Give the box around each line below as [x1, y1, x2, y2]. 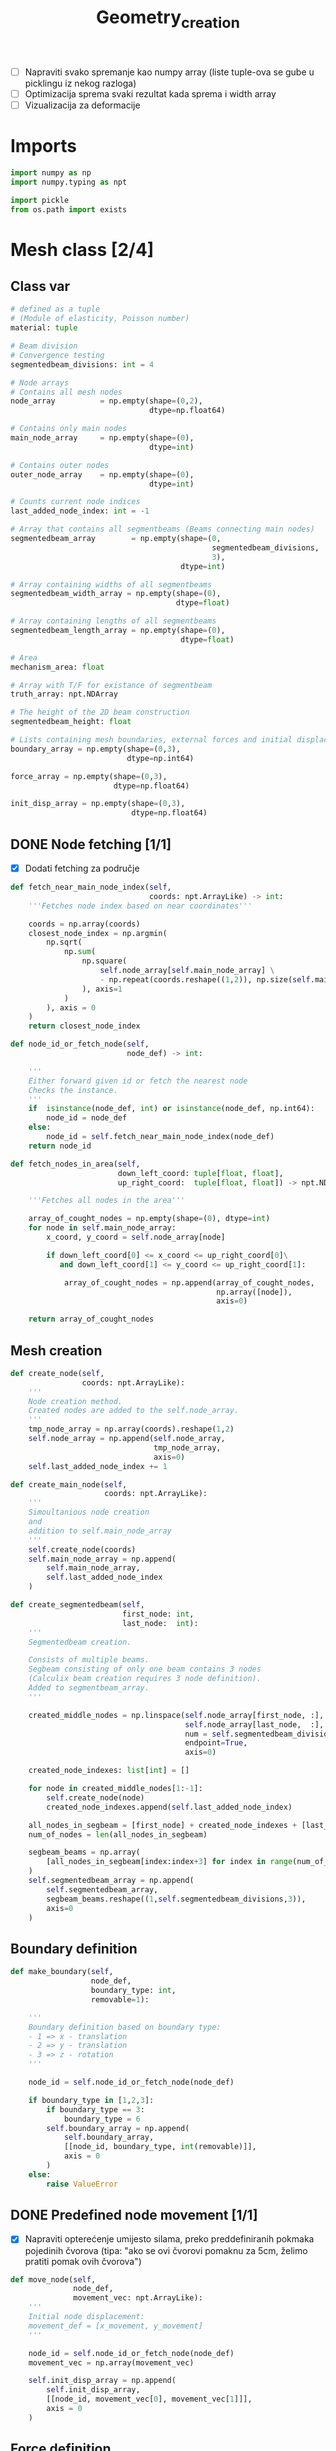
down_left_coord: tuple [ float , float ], [117, 1168, 284, 1178]
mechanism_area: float [10, 662, 105, 672]
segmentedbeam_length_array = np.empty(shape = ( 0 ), [10, 626, 226, 636]
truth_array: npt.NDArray [10, 689, 118, 700]
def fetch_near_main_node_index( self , [10, 882, 172, 893]
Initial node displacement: [28, 2312, 145, 2322]
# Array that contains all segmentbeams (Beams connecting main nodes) [10, 524, 315, 535]
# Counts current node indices [10, 497, 141, 507]
